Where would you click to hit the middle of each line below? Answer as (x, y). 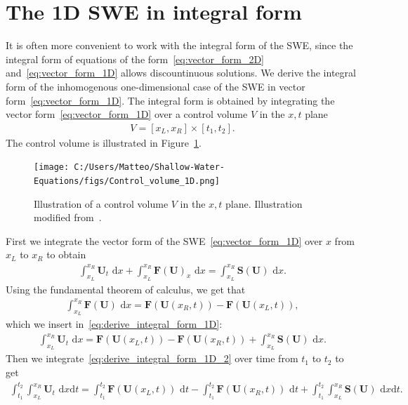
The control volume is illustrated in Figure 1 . (104, 142)
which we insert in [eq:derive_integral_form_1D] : (114, 324)
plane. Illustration (264, 203)
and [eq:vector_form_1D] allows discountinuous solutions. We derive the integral (181, 73)
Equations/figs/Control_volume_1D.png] (127, 181)
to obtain (66, 254)
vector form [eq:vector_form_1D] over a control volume (127, 114)
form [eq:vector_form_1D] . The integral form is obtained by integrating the (170, 100)
